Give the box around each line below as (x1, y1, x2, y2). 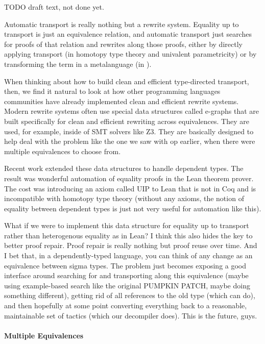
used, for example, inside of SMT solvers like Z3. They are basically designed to (4, 126, 254, 136)
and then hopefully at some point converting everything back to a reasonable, (4, 300, 247, 311)
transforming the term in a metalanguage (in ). (4, 58, 152, 69)
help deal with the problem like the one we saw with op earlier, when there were (4, 136, 255, 146)
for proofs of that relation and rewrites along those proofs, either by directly (4, 38, 243, 49)
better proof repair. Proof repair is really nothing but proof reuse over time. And (4, 240, 257, 251)
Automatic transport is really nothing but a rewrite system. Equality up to (4, 18, 239, 29)
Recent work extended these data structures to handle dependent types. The (4, 163, 244, 174)
